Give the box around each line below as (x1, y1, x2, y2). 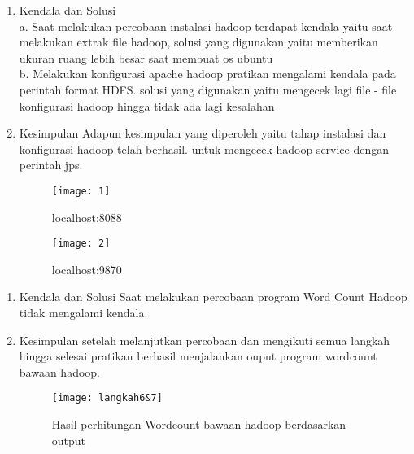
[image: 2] (51, 238, 111, 250)
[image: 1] (51, 185, 111, 197)
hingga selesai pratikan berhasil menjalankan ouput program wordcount (19, 347, 377, 365)
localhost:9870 (51, 260, 122, 277)
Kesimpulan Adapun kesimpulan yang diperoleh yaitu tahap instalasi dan (19, 124, 386, 142)
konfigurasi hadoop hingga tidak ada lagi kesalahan (19, 97, 275, 114)
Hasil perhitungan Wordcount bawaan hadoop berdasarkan (51, 416, 346, 433)
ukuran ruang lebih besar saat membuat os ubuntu (19, 49, 273, 66)
